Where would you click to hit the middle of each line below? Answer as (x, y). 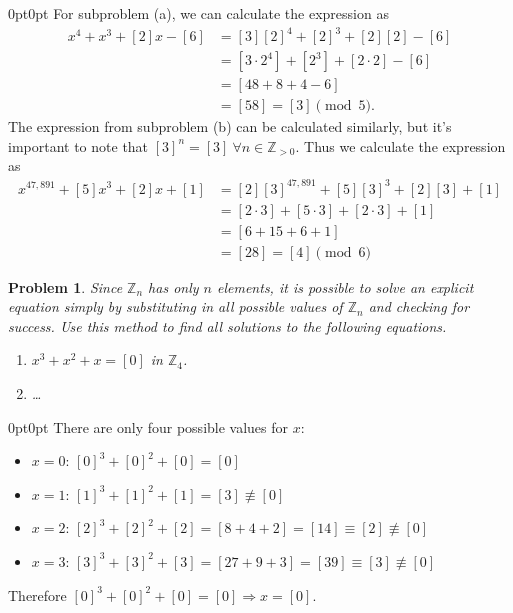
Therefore (37, 594)
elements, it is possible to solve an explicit (345, 286)
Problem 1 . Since (65, 286)
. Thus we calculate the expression (400, 145)
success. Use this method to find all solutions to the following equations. (227, 325)
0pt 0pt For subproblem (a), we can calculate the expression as (198, 13)
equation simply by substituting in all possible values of (175, 306)
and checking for (419, 306)
